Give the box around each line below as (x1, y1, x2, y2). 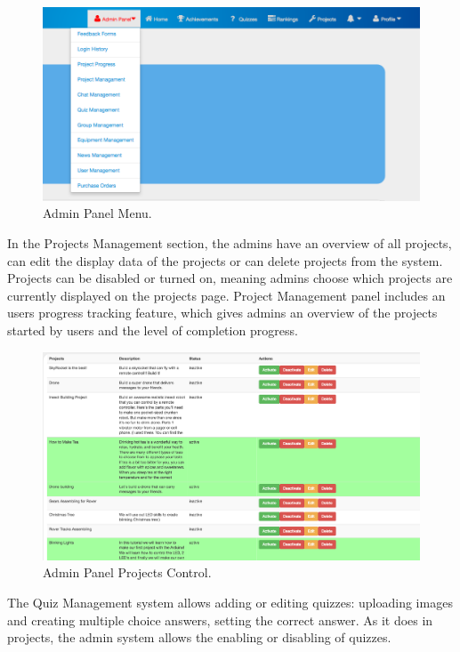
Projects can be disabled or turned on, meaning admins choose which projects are (7, 269, 453, 287)
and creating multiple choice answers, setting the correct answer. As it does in (7, 610, 433, 629)
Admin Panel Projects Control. (43, 563, 212, 582)
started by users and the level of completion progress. (7, 321, 298, 339)
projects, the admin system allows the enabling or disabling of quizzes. (7, 628, 391, 647)
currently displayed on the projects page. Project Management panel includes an (7, 286, 446, 304)
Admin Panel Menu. (43, 204, 152, 222)
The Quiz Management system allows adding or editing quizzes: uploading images (7, 592, 453, 611)
